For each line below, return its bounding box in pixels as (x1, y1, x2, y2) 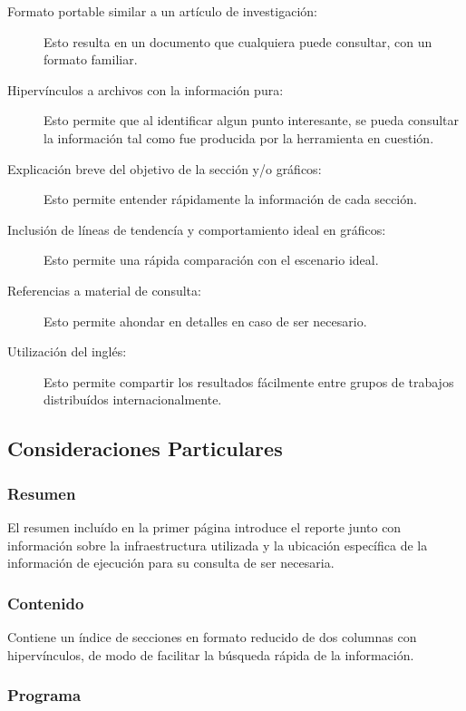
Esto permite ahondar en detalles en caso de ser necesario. (44, 311, 367, 330)
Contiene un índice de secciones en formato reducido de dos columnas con (7, 627, 417, 646)
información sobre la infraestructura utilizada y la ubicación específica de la (7, 535, 428, 554)
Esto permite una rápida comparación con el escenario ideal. (44, 250, 379, 269)
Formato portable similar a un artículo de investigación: (7, 2, 317, 20)
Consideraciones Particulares (7, 434, 283, 463)
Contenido (7, 591, 84, 614)
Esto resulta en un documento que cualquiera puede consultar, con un (44, 32, 432, 51)
